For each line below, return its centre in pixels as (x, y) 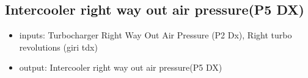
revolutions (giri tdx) (58, 47)
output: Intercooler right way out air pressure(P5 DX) (121, 67)
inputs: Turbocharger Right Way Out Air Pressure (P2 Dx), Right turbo (156, 35)
